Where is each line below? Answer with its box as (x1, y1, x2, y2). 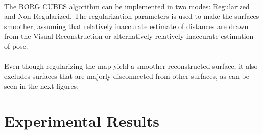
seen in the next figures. (4, 81, 79, 91)
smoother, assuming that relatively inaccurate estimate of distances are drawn (4, 20, 249, 31)
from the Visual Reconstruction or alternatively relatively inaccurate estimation (4, 31, 254, 41)
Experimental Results (4, 111, 159, 131)
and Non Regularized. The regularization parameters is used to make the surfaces (4, 11, 259, 21)
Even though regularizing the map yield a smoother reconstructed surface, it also (4, 61, 258, 71)
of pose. (4, 40, 28, 51)
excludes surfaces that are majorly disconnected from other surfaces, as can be (4, 70, 249, 81)
